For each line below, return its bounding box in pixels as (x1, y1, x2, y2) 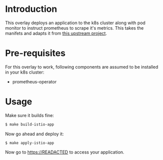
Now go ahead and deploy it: (5, 131, 64, 137)
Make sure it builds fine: (5, 112, 54, 118)
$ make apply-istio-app (5, 140, 54, 145)
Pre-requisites (5, 48, 66, 59)
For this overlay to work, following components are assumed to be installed (5, 64, 159, 70)
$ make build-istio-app (5, 122, 54, 127)
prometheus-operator (12, 79, 57, 84)
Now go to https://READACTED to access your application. (5, 149, 125, 155)
